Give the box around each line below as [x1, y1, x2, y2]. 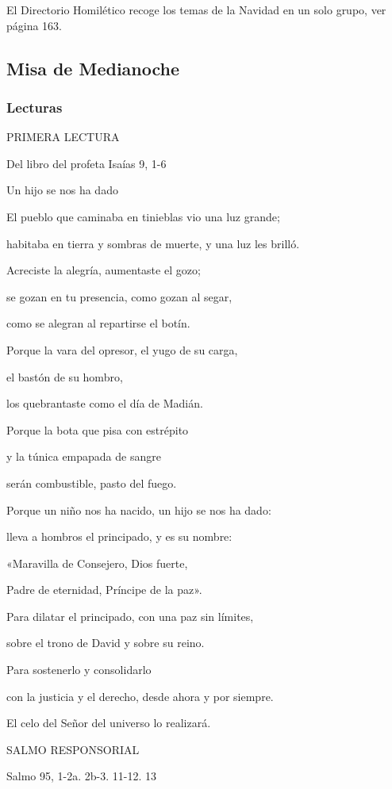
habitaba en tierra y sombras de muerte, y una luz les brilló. [6, 235, 300, 251]
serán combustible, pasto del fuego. [6, 474, 177, 491]
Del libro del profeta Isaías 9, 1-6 [6, 155, 167, 171]
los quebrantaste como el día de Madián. [6, 395, 203, 412]
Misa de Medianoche [6, 56, 180, 80]
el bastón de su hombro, [6, 368, 123, 385]
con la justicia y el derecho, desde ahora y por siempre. [6, 688, 274, 704]
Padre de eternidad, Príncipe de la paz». [6, 581, 202, 598]
